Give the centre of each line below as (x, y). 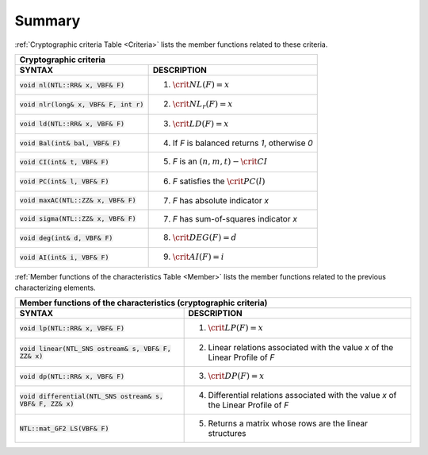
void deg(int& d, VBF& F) (66, 238)
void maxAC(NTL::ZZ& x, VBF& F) (78, 201)
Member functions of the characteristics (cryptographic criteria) (143, 303)
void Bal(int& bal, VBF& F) (70, 143)
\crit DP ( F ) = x (236, 376)
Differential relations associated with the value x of (302, 395)
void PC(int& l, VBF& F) (64, 181)
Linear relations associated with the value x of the (301, 347)
